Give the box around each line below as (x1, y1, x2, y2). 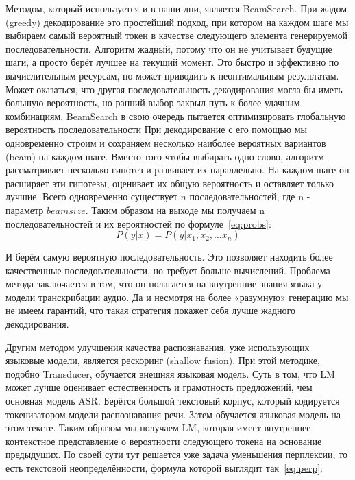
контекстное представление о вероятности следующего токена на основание (5, 433, 322, 448)
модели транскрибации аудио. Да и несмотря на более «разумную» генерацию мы (5, 289, 349, 304)
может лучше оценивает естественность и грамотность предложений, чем (5, 380, 313, 394)
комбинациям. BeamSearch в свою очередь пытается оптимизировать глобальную (5, 108, 346, 123)
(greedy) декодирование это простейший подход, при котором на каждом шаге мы (5, 14, 349, 29)
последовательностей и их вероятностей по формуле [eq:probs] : (5, 216, 271, 230)
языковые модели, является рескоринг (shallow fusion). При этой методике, (5, 353, 320, 368)
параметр (5, 202, 44, 217)
